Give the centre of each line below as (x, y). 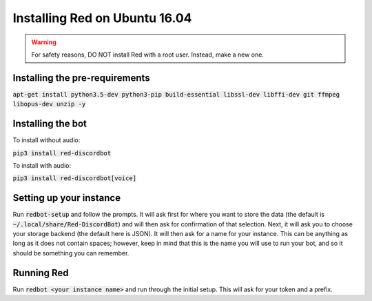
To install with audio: (42, 165)
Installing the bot (50, 124)
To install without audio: (46, 140)
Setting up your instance (66, 198)
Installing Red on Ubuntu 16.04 (102, 18)
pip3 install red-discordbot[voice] (75, 178)
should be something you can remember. (71, 253)
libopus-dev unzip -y (49, 104)
